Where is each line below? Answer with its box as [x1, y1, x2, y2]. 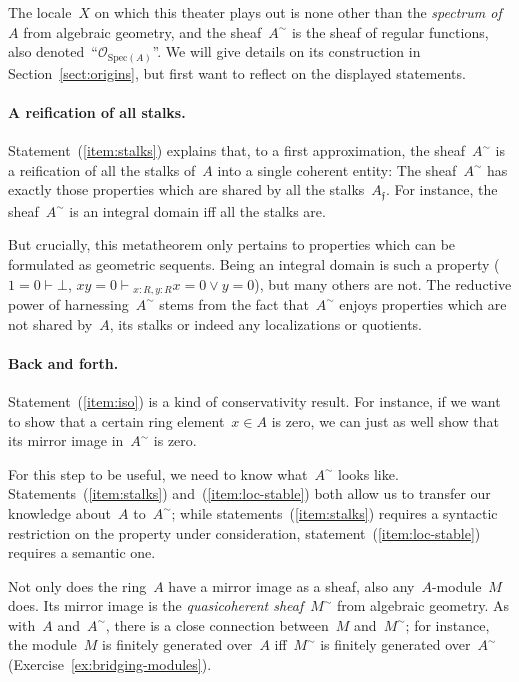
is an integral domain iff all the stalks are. [69, 200, 326, 221]
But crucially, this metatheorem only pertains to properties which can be [8, 234, 456, 255]
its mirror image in [8, 430, 124, 451]
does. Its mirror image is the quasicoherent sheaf [8, 595, 304, 616]
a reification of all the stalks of [8, 159, 196, 180]
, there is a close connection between [105, 614, 329, 635]
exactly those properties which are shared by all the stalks [8, 179, 365, 200]
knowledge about [8, 502, 112, 523]
